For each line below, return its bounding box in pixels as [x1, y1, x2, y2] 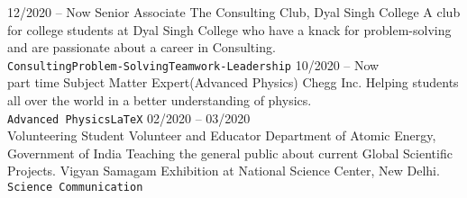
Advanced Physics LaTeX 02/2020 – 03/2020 [7, 108, 251, 127]
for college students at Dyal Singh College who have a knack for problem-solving [7, 20, 452, 39]
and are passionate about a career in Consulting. [7, 38, 276, 57]
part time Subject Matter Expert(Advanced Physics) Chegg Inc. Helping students [7, 73, 459, 92]
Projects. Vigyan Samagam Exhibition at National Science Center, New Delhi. [7, 161, 440, 180]
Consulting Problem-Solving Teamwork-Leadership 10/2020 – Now [7, 55, 380, 74]
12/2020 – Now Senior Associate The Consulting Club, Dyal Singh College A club [7, 3, 461, 21]
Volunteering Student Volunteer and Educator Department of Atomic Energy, [7, 126, 436, 145]
